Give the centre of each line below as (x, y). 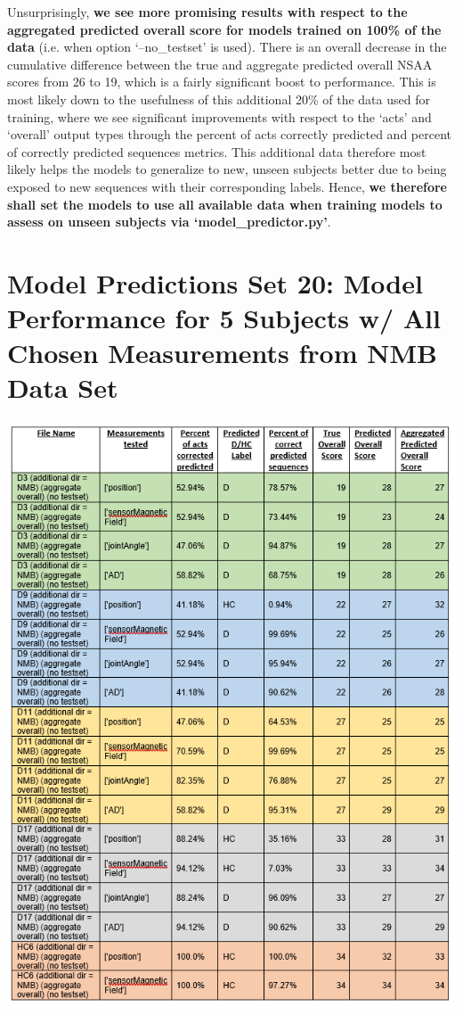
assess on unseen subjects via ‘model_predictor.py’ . (169, 222)
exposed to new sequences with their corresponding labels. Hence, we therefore (227, 186)
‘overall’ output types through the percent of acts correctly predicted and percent (229, 134)
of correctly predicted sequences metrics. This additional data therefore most (217, 151)
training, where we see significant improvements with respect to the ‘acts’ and (219, 116)
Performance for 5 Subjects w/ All (224, 318)
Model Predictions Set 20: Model (215, 282)
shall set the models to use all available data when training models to (225, 204)
